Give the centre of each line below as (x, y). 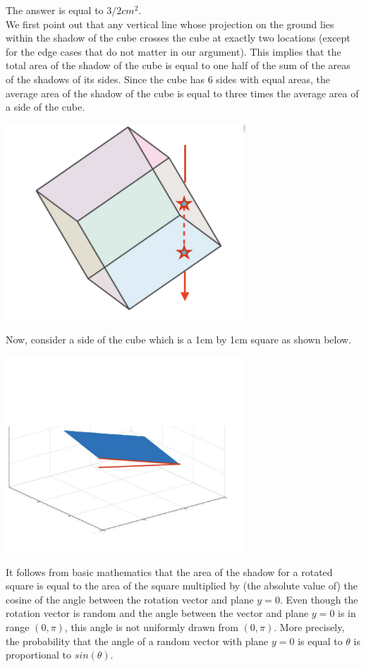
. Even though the (319, 599)
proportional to (39, 655)
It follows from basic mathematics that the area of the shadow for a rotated (169, 571)
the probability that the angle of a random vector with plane (137, 641)
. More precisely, (309, 627)
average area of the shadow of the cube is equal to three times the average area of (182, 93)
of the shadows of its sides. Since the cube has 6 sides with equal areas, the (168, 79)
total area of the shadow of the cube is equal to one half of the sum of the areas (178, 65)
